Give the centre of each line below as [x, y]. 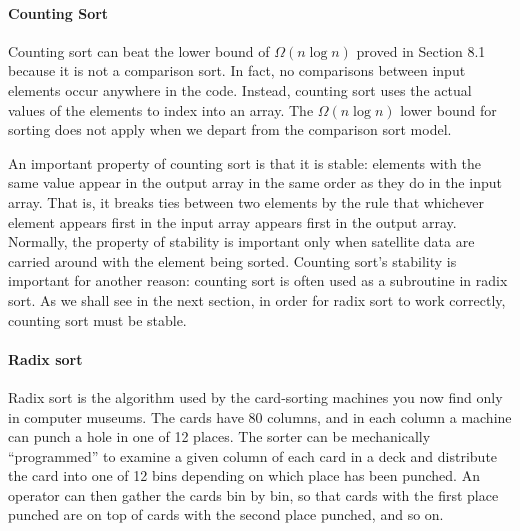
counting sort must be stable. [97, 319]
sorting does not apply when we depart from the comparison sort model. [230, 129]
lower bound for [448, 109]
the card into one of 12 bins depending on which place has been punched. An [244, 475]
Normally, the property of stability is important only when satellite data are [241, 241]
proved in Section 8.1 [421, 50]
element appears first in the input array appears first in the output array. [232, 221]
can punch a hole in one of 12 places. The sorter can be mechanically [219, 436]
